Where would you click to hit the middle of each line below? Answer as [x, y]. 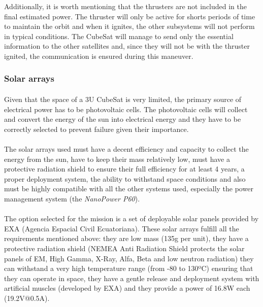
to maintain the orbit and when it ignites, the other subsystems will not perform [129, 26]
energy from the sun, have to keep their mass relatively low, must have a [117, 159]
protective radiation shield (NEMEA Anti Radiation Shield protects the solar [124, 248]
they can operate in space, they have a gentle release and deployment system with [132, 278]
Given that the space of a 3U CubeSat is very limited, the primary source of [123, 99]
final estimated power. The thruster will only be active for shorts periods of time [130, 16]
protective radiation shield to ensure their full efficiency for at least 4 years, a [124, 169]
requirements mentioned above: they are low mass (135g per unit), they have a [126, 238]
